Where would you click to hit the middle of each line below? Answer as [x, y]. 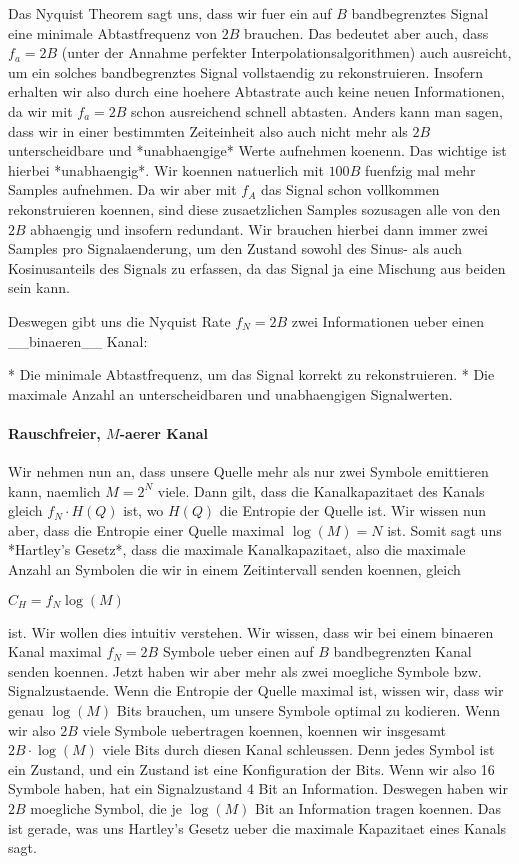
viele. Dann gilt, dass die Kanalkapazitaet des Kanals [321, 490]
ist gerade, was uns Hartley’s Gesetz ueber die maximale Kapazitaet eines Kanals [257, 827]
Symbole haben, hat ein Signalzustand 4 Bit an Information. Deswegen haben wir [258, 788]
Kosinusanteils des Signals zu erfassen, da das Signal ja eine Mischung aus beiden [257, 267]
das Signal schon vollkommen [350, 189]
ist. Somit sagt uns [444, 529]
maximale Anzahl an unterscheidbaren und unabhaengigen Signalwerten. [230, 393]
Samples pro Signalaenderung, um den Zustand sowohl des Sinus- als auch [235, 248]
